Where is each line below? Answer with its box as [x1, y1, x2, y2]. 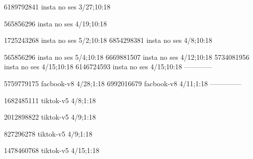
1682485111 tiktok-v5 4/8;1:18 [4, 95, 96, 105]
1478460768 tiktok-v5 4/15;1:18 [4, 145, 99, 156]
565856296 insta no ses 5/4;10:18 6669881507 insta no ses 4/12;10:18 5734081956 [4, 51, 250, 62]
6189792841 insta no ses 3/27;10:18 [4, 1, 111, 11]
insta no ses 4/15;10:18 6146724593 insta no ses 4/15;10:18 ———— [4, 61, 212, 72]
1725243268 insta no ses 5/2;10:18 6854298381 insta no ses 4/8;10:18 [4, 35, 212, 45]
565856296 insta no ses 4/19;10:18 [4, 18, 107, 28]
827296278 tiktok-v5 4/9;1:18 [4, 128, 92, 139]
